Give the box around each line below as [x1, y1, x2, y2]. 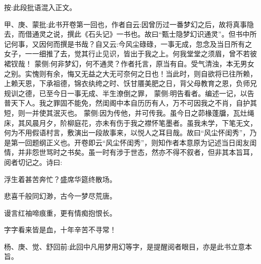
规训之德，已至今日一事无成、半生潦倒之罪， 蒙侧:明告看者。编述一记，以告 [4, 87, 254, 98]
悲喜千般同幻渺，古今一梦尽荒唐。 [4, 191, 116, 201]
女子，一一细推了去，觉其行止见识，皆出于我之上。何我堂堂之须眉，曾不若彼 [4, 48, 257, 59]
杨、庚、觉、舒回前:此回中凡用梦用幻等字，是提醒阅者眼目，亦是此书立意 [4, 241, 245, 251]
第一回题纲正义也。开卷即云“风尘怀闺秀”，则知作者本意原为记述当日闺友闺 [11, 137, 257, 147]
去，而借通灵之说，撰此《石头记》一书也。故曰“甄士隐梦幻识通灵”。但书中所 [4, 29, 257, 39]
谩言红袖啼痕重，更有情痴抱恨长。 [4, 207, 116, 218]
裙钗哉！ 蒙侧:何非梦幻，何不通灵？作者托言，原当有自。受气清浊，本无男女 [4, 58, 254, 68]
